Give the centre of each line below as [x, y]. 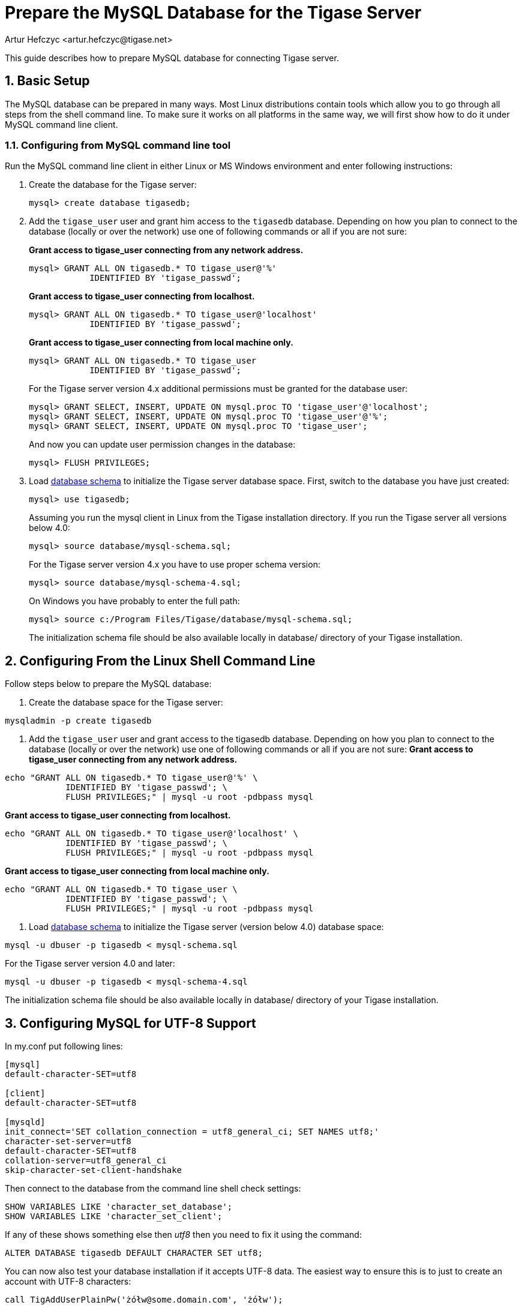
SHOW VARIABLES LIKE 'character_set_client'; [114, 1216]
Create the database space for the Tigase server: [126, 703]
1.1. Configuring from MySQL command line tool [118, 145]
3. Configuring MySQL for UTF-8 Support [130, 1023]
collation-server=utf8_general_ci [86, 1161]
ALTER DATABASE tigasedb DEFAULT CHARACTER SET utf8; [134, 1253]
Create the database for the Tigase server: [113, 185]
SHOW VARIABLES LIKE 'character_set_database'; [119, 1207]
